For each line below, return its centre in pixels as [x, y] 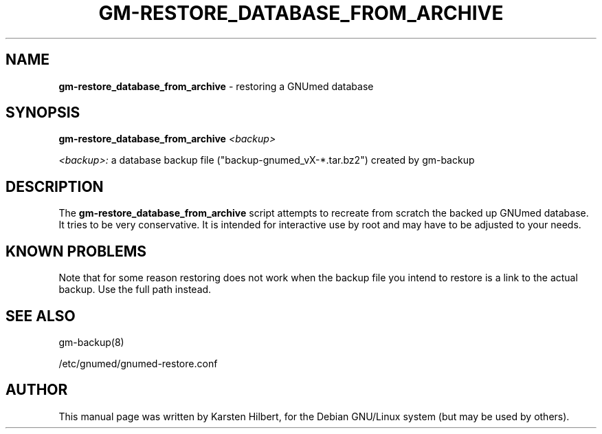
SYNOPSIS [43, 113]
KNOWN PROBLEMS [76, 251]
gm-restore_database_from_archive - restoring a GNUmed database [216, 86]
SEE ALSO [41, 316]
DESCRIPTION [55, 186]
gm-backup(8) [91, 342]
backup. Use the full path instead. [135, 290]
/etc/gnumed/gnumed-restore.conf [138, 363]
